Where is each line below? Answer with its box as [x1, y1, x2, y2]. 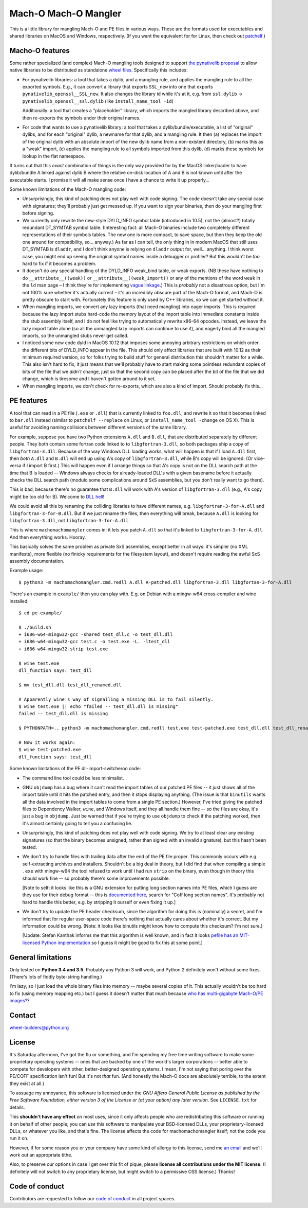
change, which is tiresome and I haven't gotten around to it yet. [22, 376, 156, 382]
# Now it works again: [18, 739, 76, 745]
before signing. [22, 210, 54, 216]
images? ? [9, 998, 30, 1004]
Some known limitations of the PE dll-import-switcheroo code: [9, 766, 141, 772]
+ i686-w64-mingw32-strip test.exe [18, 646, 108, 652]
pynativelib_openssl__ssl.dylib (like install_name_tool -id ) [22, 98, 174, 104]
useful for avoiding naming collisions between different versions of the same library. [9, 424, 187, 431]
